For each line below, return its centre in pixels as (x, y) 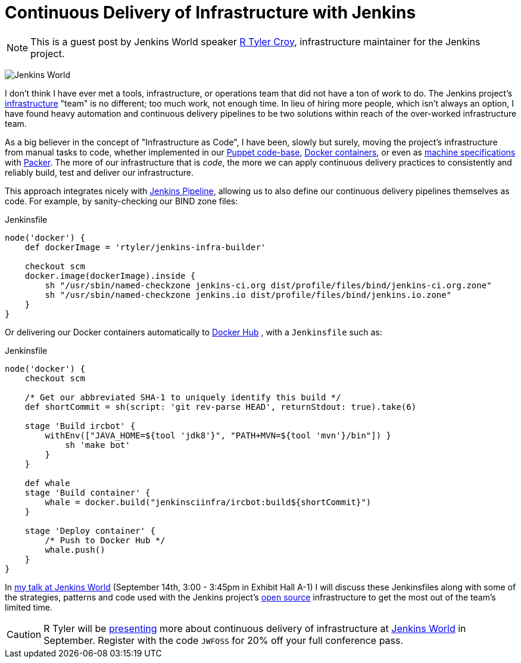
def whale (47, 483)
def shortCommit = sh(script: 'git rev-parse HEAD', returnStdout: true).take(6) (221, 407)
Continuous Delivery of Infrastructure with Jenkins (210, 13)
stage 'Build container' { (88, 492)
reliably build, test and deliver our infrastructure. (99, 172)
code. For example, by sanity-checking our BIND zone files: (121, 201)
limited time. (29, 607)
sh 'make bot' (98, 445)
